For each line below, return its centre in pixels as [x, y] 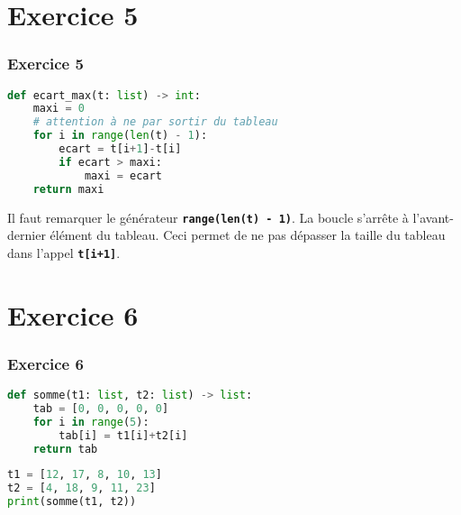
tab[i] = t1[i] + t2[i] [123, 435]
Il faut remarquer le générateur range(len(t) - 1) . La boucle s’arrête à [208, 217]
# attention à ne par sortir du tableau [155, 122]
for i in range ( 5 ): [91, 422]
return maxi [68, 189]
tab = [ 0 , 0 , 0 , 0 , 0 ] [101, 408]
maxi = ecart [123, 175]
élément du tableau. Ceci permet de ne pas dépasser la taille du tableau [248, 235]
